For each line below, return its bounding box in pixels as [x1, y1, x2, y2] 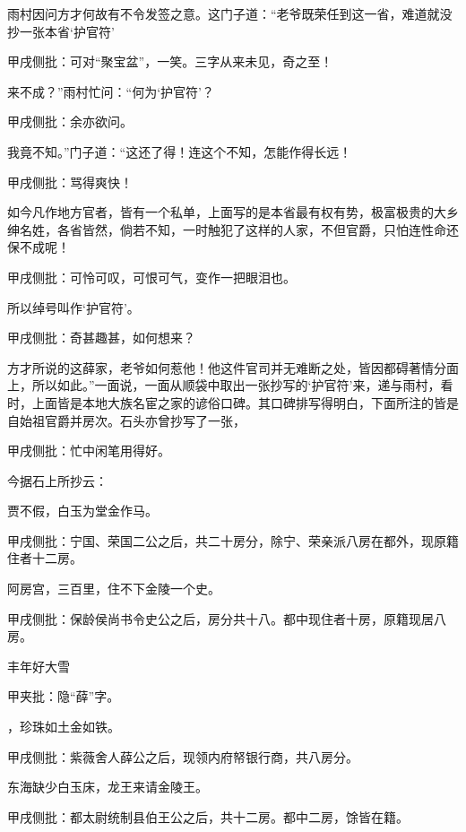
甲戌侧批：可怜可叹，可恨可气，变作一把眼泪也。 [7, 267, 296, 286]
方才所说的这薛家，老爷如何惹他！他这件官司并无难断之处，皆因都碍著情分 [7, 358, 446, 377]
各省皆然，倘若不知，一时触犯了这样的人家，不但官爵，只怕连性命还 [56, 220, 459, 238]
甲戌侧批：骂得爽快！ [7, 172, 133, 191]
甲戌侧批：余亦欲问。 [7, 112, 133, 131]
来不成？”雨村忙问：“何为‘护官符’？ [7, 82, 214, 100]
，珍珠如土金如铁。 [7, 717, 120, 736]
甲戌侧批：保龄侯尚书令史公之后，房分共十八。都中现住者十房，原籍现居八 [7, 609, 446, 628]
